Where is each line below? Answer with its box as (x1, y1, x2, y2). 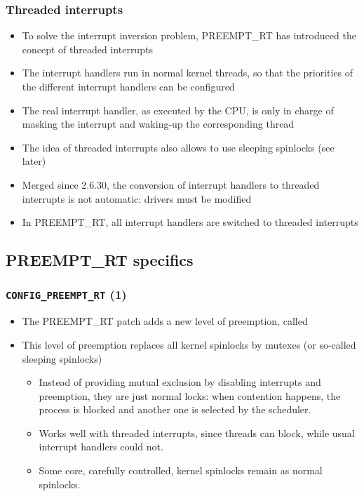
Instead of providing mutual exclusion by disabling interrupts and (39, 375, 321, 389)
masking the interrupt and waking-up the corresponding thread (22, 116, 295, 131)
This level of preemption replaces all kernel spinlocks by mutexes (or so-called (22, 337, 356, 351)
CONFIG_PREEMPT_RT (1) (6, 286, 127, 303)
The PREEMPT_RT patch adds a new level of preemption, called (22, 314, 308, 328)
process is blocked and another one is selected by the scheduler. (39, 402, 311, 417)
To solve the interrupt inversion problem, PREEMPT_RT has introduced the (22, 28, 356, 43)
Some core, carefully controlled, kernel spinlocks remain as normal (39, 463, 323, 478)
